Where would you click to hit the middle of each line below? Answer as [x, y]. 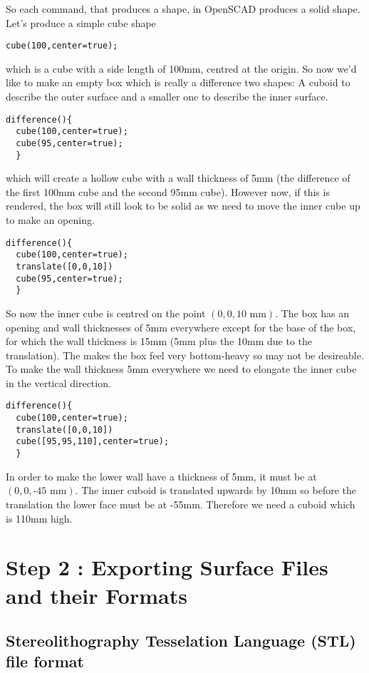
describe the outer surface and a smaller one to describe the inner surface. [167, 97]
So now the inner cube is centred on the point [106, 313]
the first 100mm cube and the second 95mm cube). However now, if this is [168, 191]
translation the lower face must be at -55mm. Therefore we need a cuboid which [181, 504]
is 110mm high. [39, 518]
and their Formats [97, 595]
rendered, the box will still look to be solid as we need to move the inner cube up [183, 206]
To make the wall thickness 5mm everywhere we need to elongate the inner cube [181, 369]
